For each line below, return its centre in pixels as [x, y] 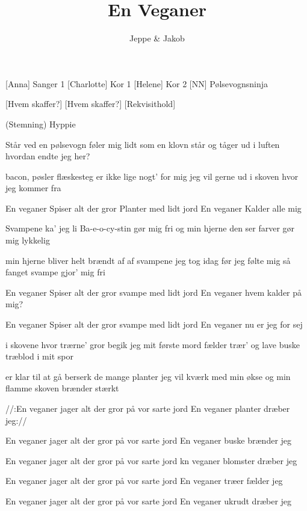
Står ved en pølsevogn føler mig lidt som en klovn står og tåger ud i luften [143, 144]
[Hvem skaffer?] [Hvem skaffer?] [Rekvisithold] [91, 104]
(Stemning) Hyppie [41, 124]
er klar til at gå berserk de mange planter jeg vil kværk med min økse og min [148, 376]
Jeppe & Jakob [157, 38]
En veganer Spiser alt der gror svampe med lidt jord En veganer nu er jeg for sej [154, 324]
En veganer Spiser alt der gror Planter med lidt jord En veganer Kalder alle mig [153, 208]
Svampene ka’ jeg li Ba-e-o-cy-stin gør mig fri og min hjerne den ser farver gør [150, 228]
